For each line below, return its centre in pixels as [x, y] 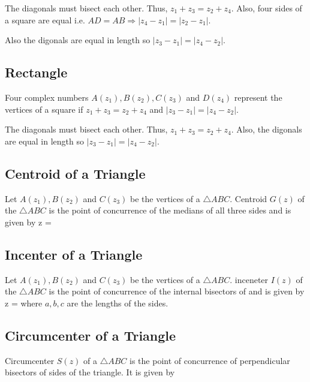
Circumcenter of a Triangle [91, 335]
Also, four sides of [269, 8]
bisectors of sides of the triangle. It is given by [90, 372]
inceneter [252, 279]
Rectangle [36, 72]
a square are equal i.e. [45, 19]
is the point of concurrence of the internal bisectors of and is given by [177, 291]
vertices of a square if [44, 109]
